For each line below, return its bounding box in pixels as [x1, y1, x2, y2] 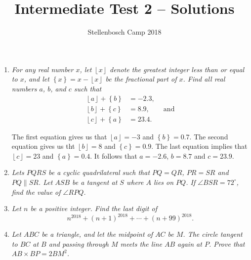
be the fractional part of [105, 74, 177, 84]
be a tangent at [72, 176, 118, 187]
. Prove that [209, 238, 245, 249]
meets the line [120, 238, 162, 249]
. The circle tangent [183, 229, 243, 239]
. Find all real [183, 74, 225, 84]
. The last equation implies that [151, 141, 248, 151]
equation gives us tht [11, 141, 75, 151]
